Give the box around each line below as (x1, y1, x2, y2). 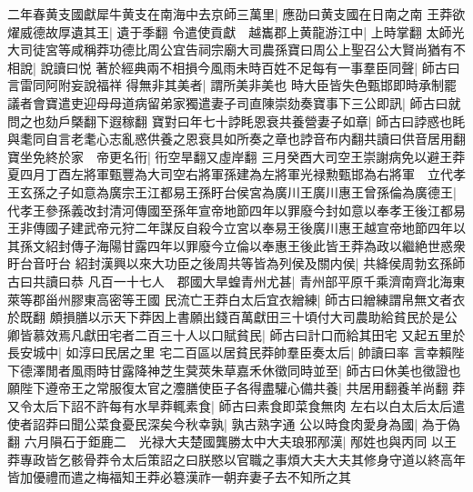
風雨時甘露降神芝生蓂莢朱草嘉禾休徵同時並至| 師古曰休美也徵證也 (70, 360, 461, 379)
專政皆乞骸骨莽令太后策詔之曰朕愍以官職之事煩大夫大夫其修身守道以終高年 (19, 449, 466, 468)
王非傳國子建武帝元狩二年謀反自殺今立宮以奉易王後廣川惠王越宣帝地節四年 (7, 218, 453, 237)
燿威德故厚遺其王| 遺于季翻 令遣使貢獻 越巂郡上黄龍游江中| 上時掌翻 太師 (7, 22, 452, 41)
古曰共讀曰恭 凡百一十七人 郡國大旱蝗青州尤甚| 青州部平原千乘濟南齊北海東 (7, 271, 466, 290)
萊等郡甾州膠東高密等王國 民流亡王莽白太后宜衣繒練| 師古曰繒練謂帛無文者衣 (7, 289, 466, 308)
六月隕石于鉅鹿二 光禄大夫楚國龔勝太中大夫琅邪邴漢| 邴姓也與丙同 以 (24, 432, 444, 451)
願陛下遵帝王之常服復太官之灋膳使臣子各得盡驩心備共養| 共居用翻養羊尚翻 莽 (7, 378, 466, 397)
